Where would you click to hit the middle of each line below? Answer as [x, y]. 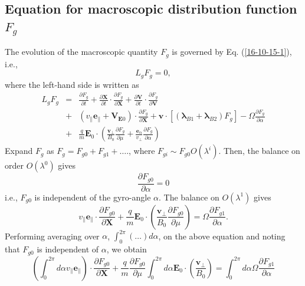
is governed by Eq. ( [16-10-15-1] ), [232, 52]
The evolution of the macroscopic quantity [81, 52]
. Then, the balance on [259, 151]
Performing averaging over [52, 236]
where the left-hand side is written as [72, 84]
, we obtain [127, 249]
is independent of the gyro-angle [93, 197]
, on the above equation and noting [222, 236]
